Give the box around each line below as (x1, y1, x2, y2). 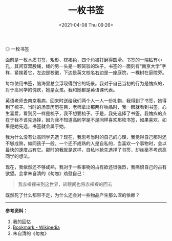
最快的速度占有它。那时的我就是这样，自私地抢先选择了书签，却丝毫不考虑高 (5, 147, 167, 153)
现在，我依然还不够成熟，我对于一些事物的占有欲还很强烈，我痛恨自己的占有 (5, 164, 167, 170)
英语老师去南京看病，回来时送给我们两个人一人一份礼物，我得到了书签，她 (5, 98, 162, 104)
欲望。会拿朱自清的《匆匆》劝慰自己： (5, 170, 86, 176)
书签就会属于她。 (32, 123, 68, 129)
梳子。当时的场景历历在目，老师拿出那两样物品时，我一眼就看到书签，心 (14, 104, 167, 110)
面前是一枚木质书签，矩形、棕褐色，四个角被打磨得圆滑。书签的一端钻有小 (5, 57, 162, 63)
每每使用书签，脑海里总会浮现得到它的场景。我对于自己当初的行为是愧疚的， (5, 80, 167, 86)
